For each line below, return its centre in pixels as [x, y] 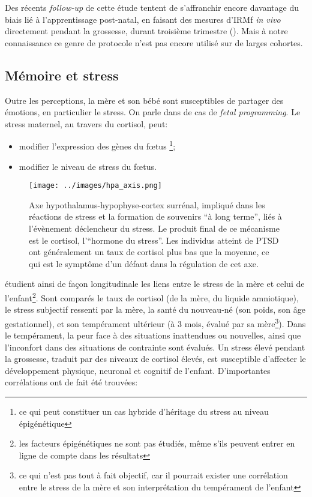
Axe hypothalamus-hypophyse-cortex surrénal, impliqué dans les [147, 204]
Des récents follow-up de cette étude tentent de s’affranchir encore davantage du [152, 7]
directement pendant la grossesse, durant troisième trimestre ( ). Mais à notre [146, 31]
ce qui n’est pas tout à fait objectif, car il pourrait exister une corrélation [153, 475]
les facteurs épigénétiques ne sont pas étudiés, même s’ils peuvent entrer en [157, 443]
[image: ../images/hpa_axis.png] [95, 186]
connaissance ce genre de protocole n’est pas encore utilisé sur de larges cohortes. [154, 42]
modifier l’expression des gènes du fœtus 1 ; [97, 145]
